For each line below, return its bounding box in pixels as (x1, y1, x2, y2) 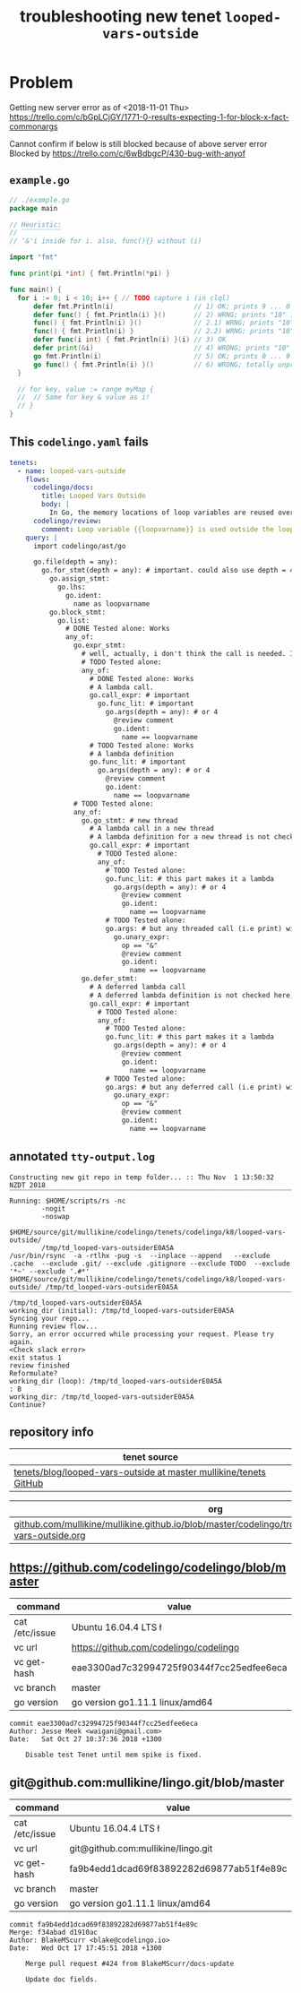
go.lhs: (56, 582, 87, 592)
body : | (41, 500, 70, 509)
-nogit (41, 1204, 66, 1213)
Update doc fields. (25, 1975, 99, 1984)
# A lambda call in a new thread (89, 824, 215, 833)
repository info (9, 1425, 94, 1440)
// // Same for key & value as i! (17, 393, 150, 402)
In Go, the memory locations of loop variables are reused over (48, 508, 295, 517)
